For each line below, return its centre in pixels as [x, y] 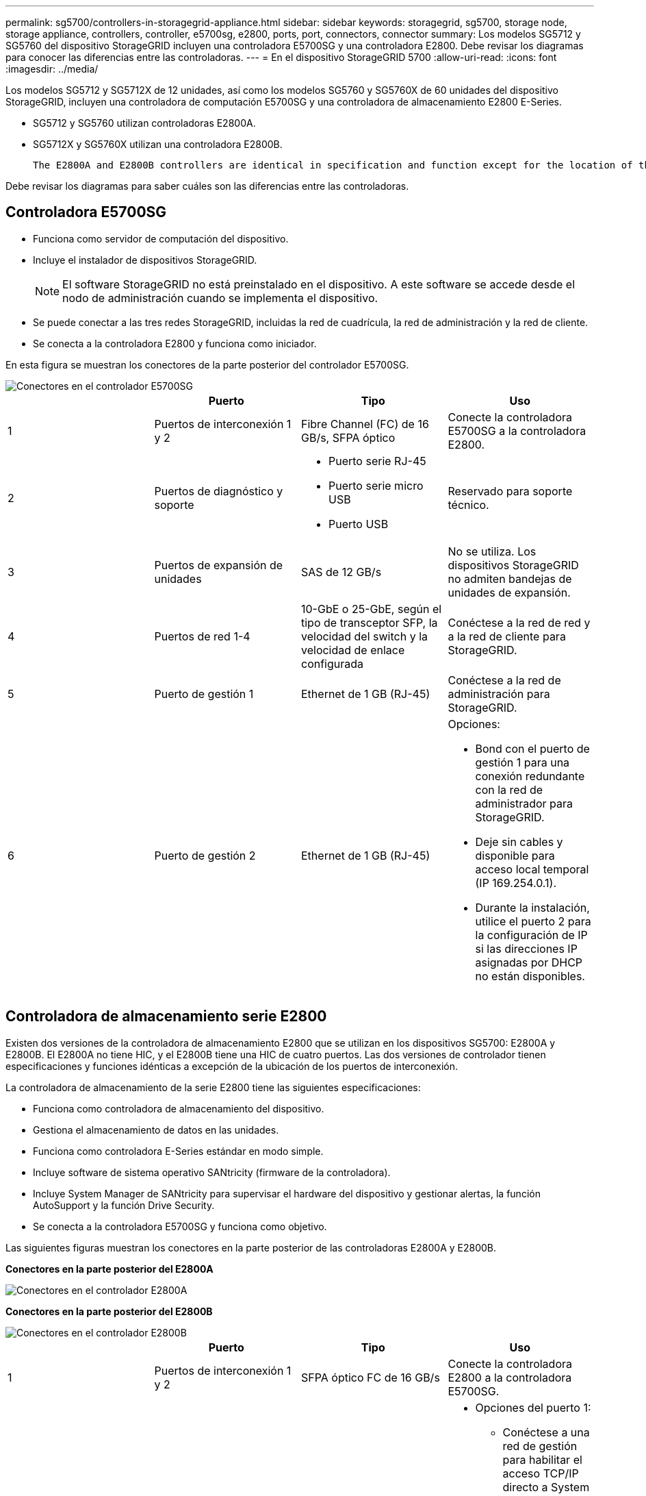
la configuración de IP [531, 935]
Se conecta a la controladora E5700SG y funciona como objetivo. [180, 1226]
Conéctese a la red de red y [519, 622]
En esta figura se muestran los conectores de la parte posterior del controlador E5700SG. [207, 364]
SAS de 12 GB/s [341, 572]
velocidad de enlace [353, 650]
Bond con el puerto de [532, 748]
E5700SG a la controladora [517, 431]
